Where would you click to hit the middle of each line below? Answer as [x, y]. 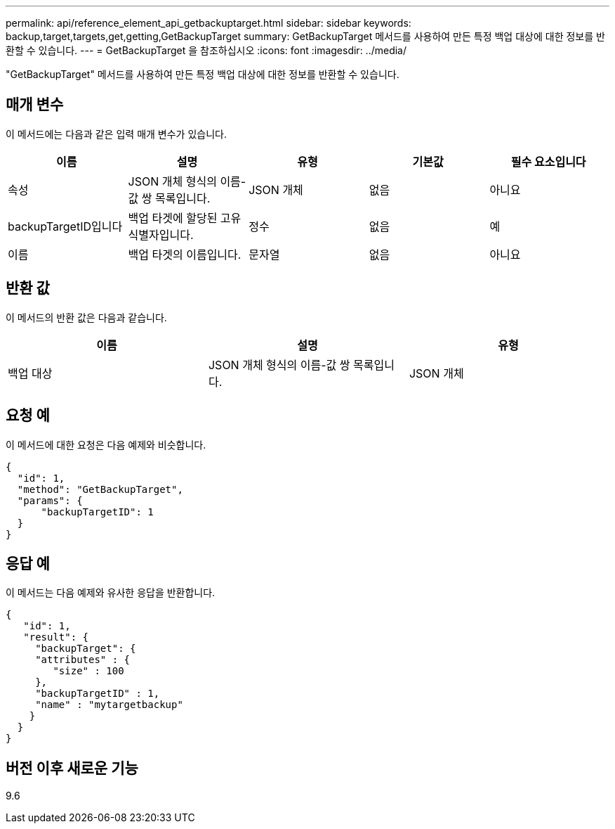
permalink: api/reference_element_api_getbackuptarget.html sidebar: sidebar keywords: [209, 23]
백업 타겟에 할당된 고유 [185, 218]
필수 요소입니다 [548, 161]
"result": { [56, 637]
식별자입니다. [161, 234]
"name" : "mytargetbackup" [109, 705]
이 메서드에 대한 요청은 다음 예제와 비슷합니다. [106, 444]
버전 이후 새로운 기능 [72, 768]
